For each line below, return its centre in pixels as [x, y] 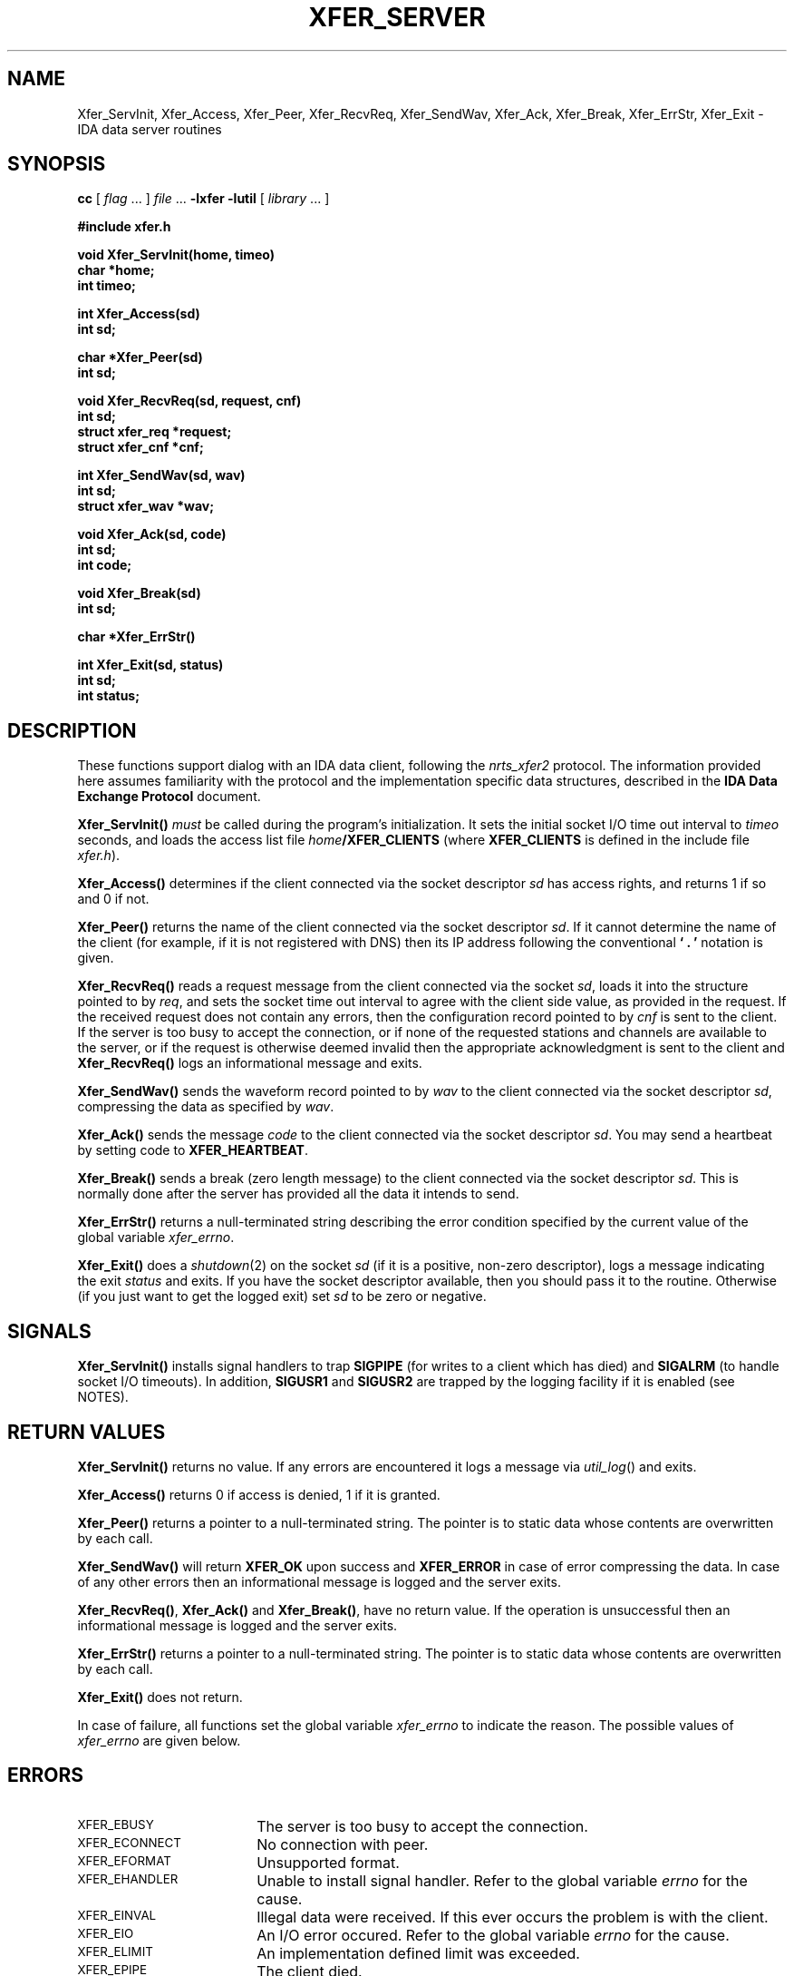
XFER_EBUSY [116, 1824]
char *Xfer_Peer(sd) [140, 357]
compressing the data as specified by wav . [206, 1107]
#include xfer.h [124, 227]
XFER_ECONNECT [129, 1842]
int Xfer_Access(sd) [139, 314]
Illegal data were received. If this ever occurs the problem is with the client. [513, 1917]
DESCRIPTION [72, 730]
